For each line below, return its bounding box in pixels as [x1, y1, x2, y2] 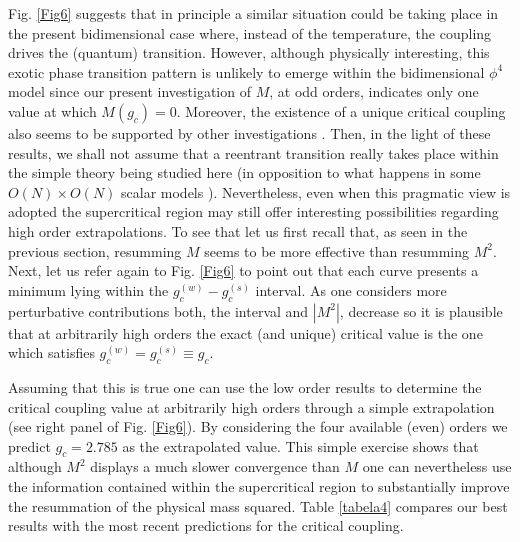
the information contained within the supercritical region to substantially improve [8, 476, 510, 497]
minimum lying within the [8, 279, 169, 300]
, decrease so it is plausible [339, 300, 503, 321]
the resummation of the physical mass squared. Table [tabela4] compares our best [8, 495, 508, 516]
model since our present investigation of [8, 81, 251, 102]
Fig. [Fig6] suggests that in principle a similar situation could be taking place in [8, 3, 499, 23]
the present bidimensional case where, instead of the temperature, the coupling [8, 22, 492, 43]
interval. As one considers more [255, 279, 447, 300]
